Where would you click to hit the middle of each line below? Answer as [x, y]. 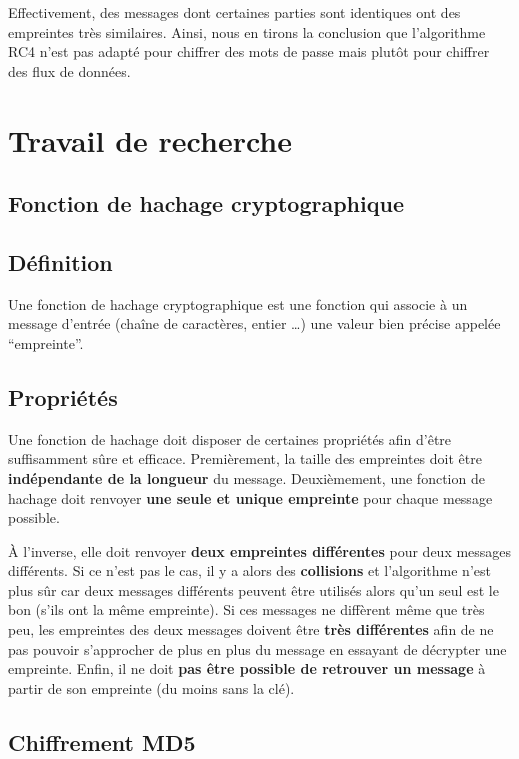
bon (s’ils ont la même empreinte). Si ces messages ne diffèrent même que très [246, 609]
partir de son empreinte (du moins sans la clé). [151, 687]
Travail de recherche [150, 139]
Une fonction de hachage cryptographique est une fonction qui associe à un [238, 303]
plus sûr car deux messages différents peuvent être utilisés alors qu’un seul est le [253, 589]
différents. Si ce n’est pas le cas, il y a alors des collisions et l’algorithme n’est [249, 570]
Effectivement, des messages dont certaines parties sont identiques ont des [234, 12]
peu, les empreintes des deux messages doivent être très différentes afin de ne [251, 629]
